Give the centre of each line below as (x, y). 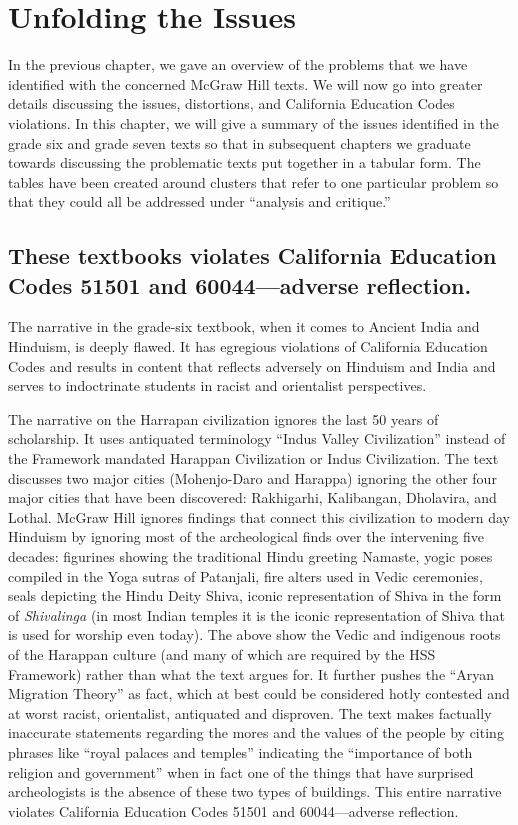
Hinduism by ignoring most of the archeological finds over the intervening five (246, 536)
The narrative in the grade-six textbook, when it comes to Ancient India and (244, 326)
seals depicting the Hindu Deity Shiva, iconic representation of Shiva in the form (255, 595)
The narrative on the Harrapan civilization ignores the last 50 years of (223, 418)
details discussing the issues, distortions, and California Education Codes (231, 103)
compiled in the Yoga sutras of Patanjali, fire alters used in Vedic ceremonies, (245, 575)
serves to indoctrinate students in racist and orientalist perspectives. (217, 385)
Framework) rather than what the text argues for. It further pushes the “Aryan (251, 673)
